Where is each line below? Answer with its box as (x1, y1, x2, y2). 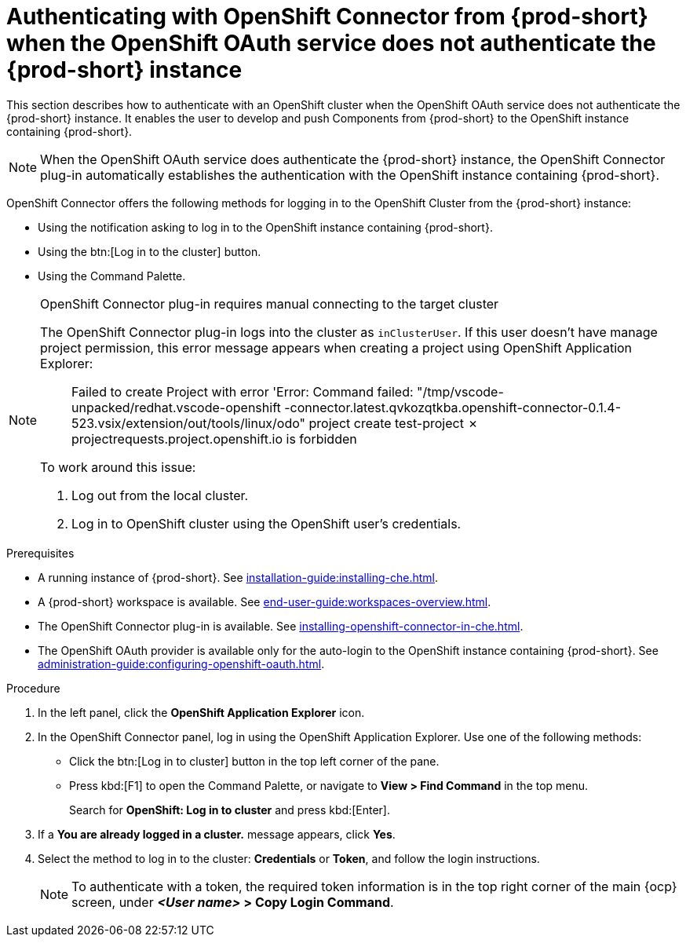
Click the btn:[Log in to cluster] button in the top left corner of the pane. (69, 754, 440, 768)
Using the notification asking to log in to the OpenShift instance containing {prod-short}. (38, 220, 493, 234)
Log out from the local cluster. (71, 487, 249, 503)
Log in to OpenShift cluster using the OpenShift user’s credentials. (71, 515, 462, 532)
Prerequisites (6, 546, 75, 560)
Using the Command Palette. (38, 269, 186, 283)
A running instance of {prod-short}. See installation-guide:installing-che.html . (38, 570, 438, 584)
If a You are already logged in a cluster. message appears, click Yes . (38, 827, 396, 841)
